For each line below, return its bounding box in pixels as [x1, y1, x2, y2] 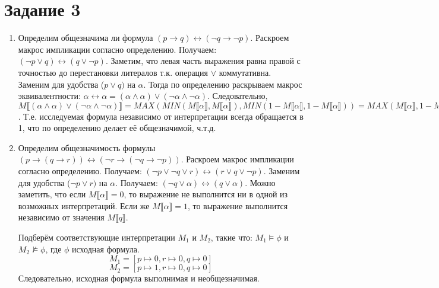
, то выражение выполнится [187, 199, 288, 212]
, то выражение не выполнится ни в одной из [124, 188, 288, 200]
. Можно [245, 176, 276, 188]
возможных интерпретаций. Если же [18, 199, 150, 212]
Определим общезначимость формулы [18, 141, 156, 153]
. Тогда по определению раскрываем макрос [143, 78, 302, 90]
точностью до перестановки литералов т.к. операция [18, 66, 209, 78]
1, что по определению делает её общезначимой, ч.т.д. [18, 121, 216, 134]
